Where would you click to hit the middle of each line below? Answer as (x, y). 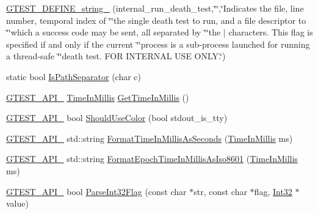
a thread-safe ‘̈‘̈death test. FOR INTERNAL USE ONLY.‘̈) (116, 56)
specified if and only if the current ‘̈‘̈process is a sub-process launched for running (158, 44)
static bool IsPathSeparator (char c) (74, 76)
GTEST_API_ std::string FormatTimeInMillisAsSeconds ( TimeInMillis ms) (150, 138)
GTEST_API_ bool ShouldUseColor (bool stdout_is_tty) (117, 118)
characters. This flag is (271, 32)
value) (17, 203)
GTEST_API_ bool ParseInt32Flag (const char (96, 191)
